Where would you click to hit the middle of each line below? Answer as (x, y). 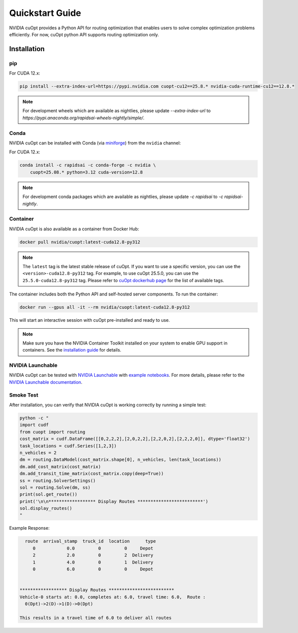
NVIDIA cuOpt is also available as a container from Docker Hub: (74, 229)
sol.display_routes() (46, 508)
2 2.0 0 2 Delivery (93, 555)
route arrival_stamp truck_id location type (90, 541)
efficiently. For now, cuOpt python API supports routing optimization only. (84, 34)
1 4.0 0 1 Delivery (93, 562)
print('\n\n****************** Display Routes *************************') (114, 501)
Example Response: (29, 528)
